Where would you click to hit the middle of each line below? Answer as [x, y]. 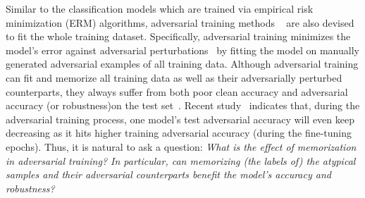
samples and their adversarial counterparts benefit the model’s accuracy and [168, 174]
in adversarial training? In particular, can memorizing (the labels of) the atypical [181, 160]
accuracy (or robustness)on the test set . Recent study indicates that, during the [183, 105]
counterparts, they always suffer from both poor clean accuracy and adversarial [177, 91]
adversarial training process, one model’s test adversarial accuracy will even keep [180, 119]
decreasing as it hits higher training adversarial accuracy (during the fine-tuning [179, 133]
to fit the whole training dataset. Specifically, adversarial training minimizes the [178, 36]
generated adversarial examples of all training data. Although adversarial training [182, 64]
